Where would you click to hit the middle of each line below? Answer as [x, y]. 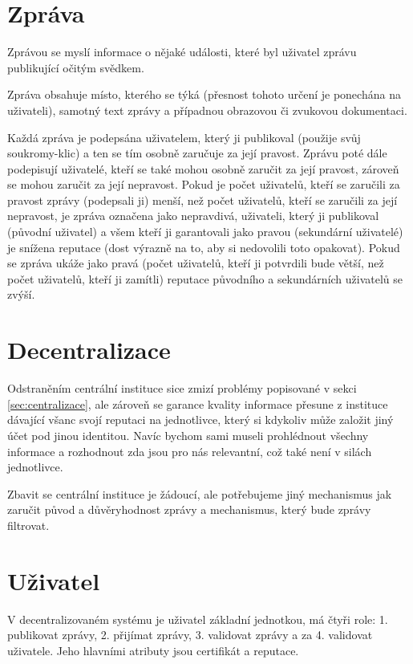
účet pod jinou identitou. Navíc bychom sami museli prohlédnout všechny [188, 435]
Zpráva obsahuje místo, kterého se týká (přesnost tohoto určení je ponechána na [204, 94]
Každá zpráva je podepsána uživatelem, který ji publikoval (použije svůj [184, 137]
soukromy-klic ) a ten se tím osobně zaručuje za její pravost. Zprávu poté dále [197, 153]
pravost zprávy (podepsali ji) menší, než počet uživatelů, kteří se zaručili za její [202, 200]
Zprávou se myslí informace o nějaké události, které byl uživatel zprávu [182, 52]
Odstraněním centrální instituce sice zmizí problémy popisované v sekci [182, 388]
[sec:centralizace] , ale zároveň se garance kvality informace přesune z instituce [198, 403]
